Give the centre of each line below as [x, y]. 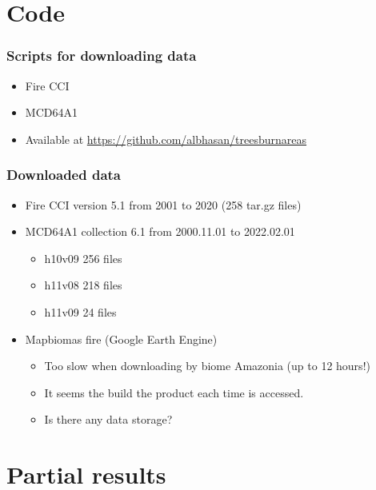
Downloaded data [64, 175]
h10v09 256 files [83, 258]
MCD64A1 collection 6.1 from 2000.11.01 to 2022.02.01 [160, 231]
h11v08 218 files [83, 285]
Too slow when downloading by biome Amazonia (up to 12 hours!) [207, 366]
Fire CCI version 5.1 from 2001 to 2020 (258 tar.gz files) [163, 204]
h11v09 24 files [80, 311]
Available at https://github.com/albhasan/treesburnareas [166, 139]
